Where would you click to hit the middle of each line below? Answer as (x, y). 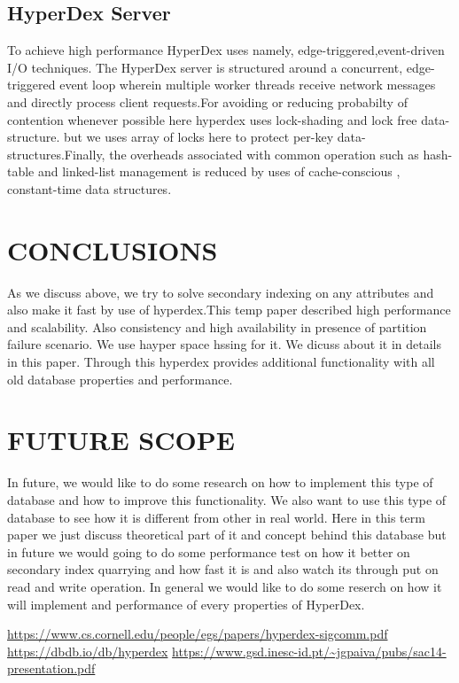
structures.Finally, (56, 154)
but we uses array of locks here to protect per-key (198, 137)
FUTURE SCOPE (121, 440)
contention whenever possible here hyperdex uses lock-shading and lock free (212, 119)
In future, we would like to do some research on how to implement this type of (220, 482)
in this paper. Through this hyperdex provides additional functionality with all (221, 362)
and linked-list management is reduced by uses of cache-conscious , (219, 171)
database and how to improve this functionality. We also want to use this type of (227, 499)
